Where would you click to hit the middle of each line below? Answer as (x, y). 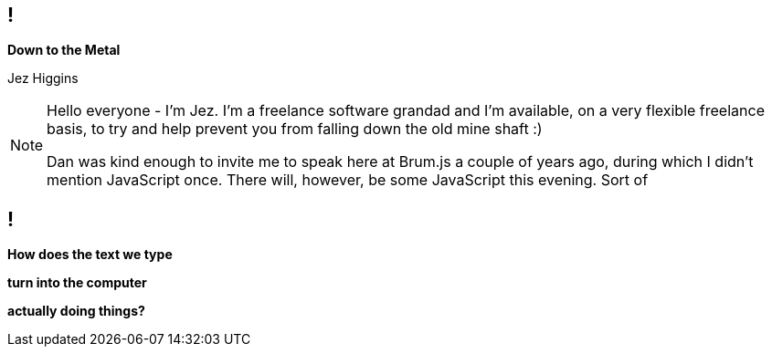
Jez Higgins (43, 78)
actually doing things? (76, 311)
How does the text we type (90, 255)
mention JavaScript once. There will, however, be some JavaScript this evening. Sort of (348, 180)
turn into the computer (77, 283)
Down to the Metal (64, 50)
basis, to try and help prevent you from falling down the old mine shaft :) (295, 129)
